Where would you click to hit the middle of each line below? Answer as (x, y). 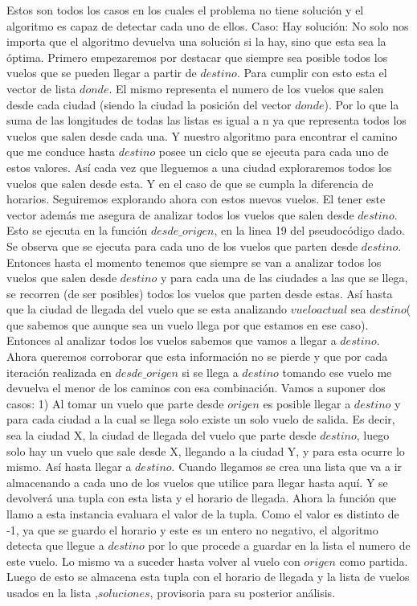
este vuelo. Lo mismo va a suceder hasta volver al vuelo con (153, 561)
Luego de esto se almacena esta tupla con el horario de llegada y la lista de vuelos (208, 577)
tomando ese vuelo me (337, 372)
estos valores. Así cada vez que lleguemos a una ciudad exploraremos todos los (199, 167)
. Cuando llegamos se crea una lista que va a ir (287, 467)
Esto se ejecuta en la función (77, 230)
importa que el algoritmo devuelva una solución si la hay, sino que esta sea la (196, 41)
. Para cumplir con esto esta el (312, 73)
